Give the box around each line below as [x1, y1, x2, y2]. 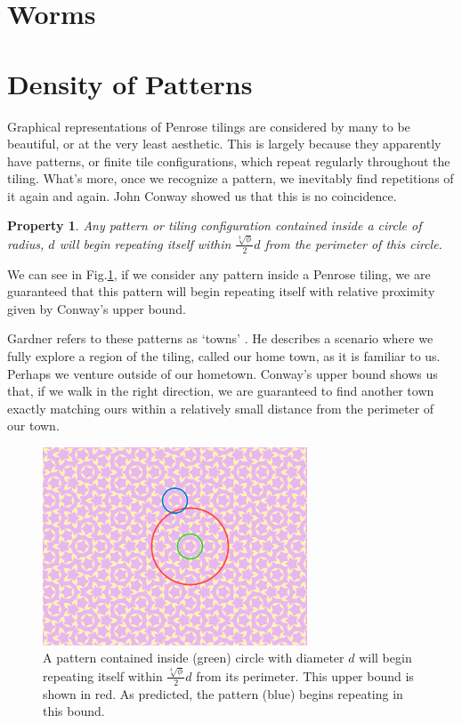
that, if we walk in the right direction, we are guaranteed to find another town [7, 382, 434, 400]
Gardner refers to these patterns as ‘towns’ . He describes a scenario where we [7, 329, 434, 348]
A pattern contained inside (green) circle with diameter [43, 648, 344, 667]
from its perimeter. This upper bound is [196, 666, 414, 685]
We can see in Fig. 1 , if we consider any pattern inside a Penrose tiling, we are [7, 264, 431, 283]
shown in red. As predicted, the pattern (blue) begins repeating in [43, 684, 403, 703]
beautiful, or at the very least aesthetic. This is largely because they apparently [7, 134, 442, 153]
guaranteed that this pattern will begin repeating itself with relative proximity [7, 282, 435, 301]
